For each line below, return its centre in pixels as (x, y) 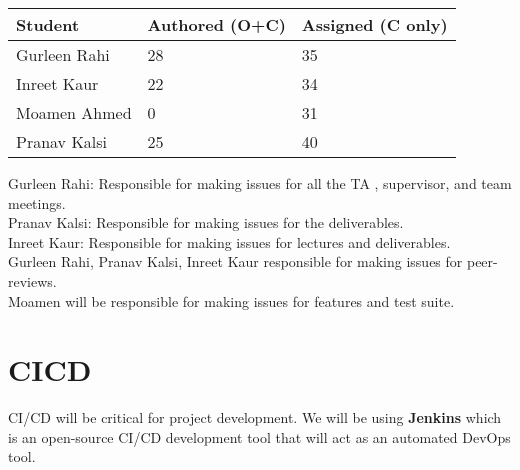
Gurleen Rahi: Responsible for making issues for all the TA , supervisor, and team (260, 183)
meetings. (37, 202)
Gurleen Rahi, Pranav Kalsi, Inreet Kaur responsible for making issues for (235, 261)
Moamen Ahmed (74, 112)
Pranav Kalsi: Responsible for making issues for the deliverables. (206, 222)
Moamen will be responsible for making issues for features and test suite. (231, 300)
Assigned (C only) (374, 24)
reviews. (32, 280)
